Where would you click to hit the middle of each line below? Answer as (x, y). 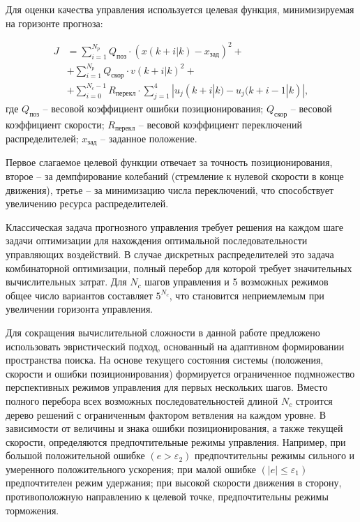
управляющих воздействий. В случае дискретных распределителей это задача (170, 254)
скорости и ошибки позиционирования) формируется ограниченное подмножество (180, 373)
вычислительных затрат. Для (66, 282)
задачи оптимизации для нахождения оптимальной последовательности (157, 240)
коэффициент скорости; (55, 124)
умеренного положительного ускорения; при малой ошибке (131, 469)
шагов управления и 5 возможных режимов (237, 282)
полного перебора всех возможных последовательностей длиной (142, 400)
